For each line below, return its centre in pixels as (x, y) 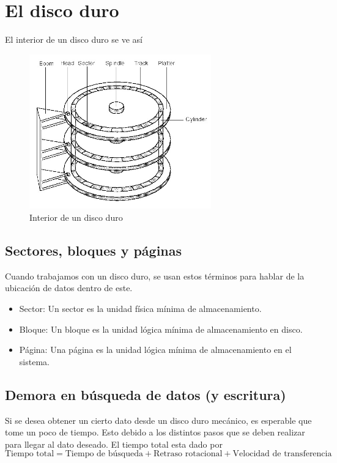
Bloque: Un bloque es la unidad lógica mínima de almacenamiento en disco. (161, 329)
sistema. (34, 361)
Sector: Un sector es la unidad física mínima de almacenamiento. (140, 308)
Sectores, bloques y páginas (94, 250)
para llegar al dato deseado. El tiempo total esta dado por (114, 444)
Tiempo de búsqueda (104, 454)
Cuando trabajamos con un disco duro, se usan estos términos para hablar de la (155, 276)
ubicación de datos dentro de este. (69, 288)
